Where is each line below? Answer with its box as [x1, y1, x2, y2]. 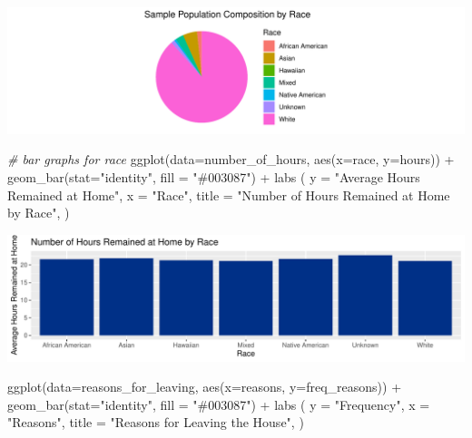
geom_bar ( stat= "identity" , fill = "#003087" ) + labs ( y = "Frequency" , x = [7, 394, 430, 414]
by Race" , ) [7, 203, 70, 222]
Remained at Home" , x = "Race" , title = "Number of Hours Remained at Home [7, 185, 450, 204]
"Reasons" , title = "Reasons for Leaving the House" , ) [7, 413, 304, 432]
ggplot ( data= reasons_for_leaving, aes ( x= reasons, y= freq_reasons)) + [7, 377, 402, 396]
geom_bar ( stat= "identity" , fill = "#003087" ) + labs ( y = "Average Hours [7, 167, 420, 186]
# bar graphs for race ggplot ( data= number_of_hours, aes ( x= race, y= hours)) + [7, 150, 455, 169]
